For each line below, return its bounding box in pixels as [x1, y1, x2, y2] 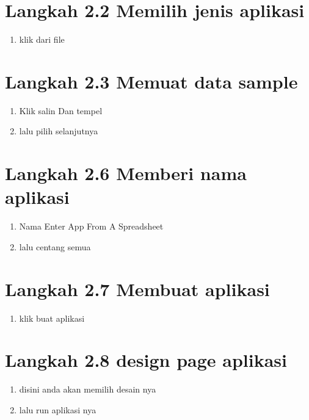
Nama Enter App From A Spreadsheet [19, 220, 164, 233]
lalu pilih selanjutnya [19, 125, 98, 137]
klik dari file [19, 33, 65, 46]
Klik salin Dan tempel [19, 104, 103, 117]
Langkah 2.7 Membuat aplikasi [5, 276, 270, 301]
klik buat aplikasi [19, 311, 85, 324]
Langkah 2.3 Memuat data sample [5, 68, 298, 93]
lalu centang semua [19, 240, 91, 253]
